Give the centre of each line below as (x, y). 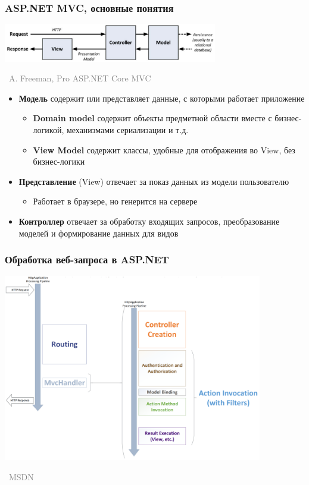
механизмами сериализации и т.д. (127, 129)
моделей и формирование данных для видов (99, 233)
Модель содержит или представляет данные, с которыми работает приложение (162, 98)
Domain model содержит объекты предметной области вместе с (152, 118)
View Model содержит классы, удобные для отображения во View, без (164, 149)
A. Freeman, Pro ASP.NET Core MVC (80, 78)
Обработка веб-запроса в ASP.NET (87, 259)
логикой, (49, 129)
